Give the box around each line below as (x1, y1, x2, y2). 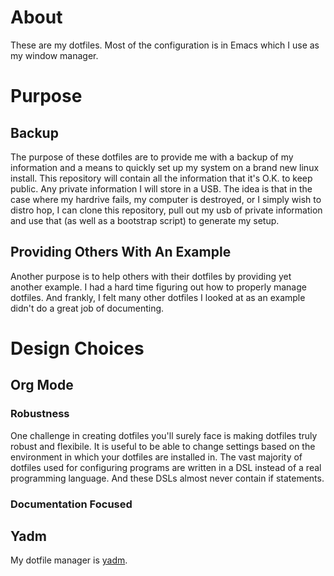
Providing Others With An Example (10, 244, 232, 261)
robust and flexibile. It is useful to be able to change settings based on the (10, 440, 316, 452)
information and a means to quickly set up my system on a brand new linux (10, 161, 320, 173)
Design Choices (10, 337, 145, 360)
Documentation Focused (10, 497, 133, 511)
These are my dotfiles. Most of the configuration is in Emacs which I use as (10, 39, 320, 51)
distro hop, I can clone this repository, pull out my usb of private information (10, 204, 323, 216)
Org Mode (10, 377, 74, 394)
